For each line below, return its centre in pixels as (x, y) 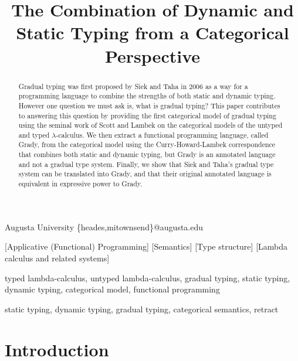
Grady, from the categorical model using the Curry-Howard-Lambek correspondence (147, 144)
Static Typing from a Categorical (153, 33)
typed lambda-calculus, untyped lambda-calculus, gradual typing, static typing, (148, 277)
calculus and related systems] (57, 258)
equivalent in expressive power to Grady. (80, 184)
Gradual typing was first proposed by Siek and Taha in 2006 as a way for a (133, 86)
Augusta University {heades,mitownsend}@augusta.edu (104, 227)
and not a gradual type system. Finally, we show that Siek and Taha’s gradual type (146, 164)
